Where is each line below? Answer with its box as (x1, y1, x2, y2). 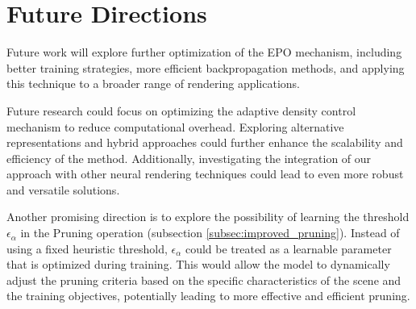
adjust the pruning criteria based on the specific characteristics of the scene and (6, 271, 401, 288)
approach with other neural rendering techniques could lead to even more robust (6, 165, 404, 182)
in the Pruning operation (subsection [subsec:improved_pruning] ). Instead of (20, 224, 400, 241)
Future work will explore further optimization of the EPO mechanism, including (6, 44, 402, 61)
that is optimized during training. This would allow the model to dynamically (6, 256, 390, 273)
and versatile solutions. (6, 181, 120, 198)
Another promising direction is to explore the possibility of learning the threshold (6, 208, 410, 225)
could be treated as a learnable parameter (185, 240, 392, 257)
